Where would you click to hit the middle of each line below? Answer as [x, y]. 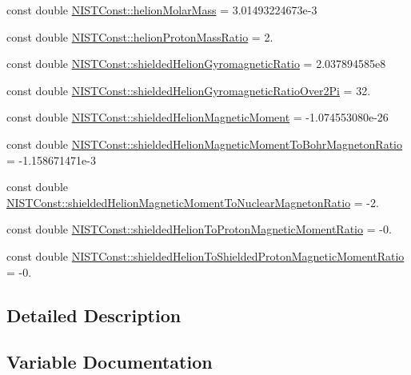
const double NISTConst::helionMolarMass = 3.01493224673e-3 [162, 10]
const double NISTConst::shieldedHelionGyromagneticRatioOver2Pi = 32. [189, 90]
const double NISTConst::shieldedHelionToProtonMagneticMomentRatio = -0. [199, 229]
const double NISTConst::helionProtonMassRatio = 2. [140, 36]
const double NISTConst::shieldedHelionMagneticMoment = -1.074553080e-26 [198, 117]
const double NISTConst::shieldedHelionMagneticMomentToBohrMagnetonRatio [204, 144]
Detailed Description [94, 315]
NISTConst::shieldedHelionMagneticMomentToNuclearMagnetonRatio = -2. [193, 202]
